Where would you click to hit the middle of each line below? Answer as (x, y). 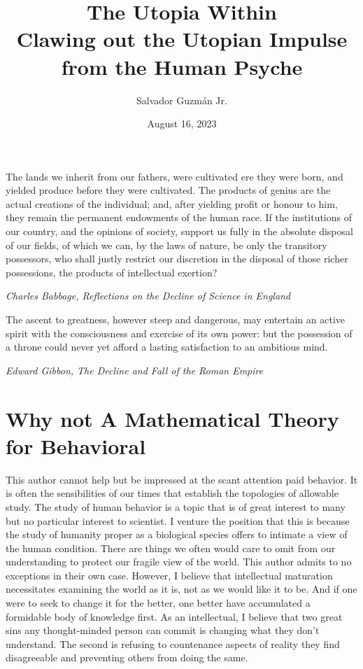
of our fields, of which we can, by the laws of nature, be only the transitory (166, 245)
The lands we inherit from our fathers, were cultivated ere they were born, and (175, 176)
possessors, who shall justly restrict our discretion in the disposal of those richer (177, 259)
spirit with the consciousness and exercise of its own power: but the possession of (179, 333)
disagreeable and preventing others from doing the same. (127, 657)
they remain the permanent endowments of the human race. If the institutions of (179, 217)
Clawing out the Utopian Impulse (182, 39)
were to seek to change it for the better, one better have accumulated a (158, 603)
